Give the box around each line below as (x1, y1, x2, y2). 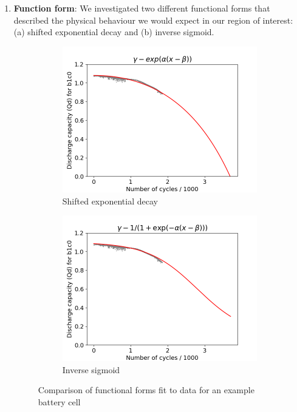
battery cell (38, 396, 81, 408)
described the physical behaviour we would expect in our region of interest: (13, 13, 293, 26)
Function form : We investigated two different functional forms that (13, 2, 270, 14)
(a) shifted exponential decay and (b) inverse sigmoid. (13, 25, 214, 38)
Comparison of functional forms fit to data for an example (38, 383, 254, 396)
